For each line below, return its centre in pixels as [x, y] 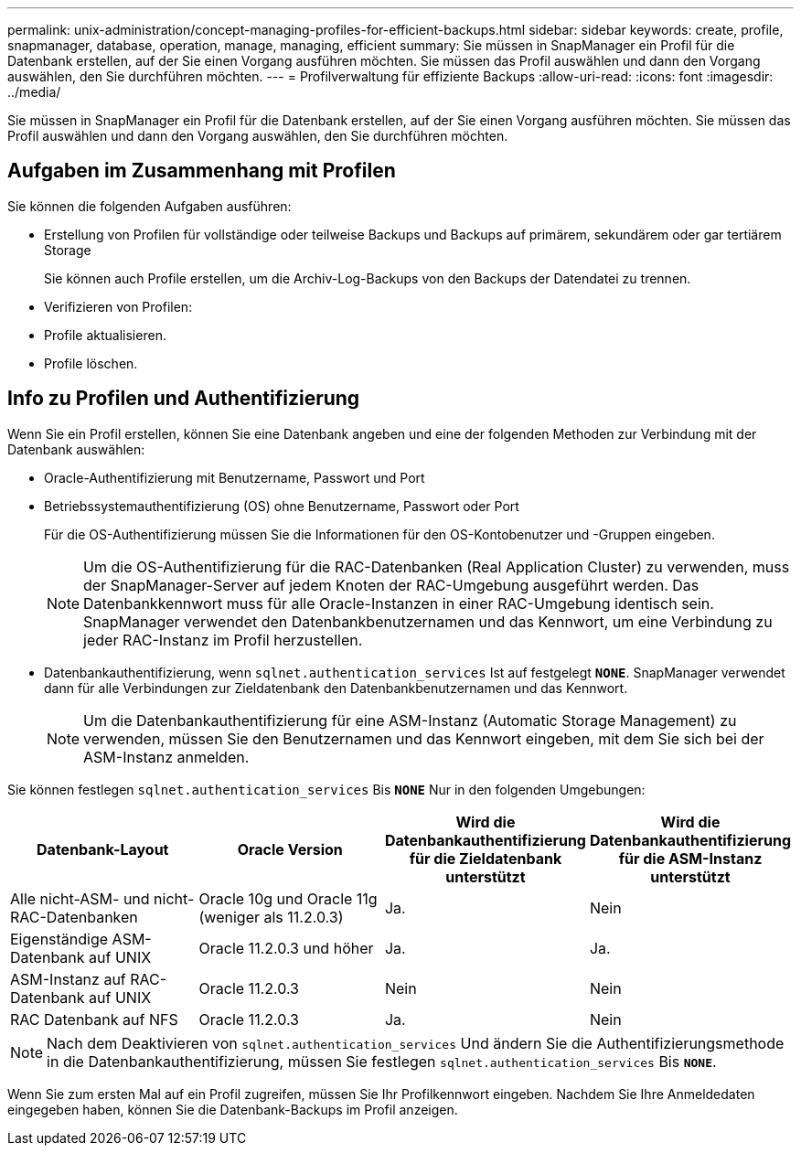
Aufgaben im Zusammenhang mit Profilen [202, 171]
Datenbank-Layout [103, 849]
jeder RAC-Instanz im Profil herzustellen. [223, 640]
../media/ [34, 92]
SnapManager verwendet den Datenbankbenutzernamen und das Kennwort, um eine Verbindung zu [428, 621]
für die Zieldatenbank [486, 858]
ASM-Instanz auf [68, 979]
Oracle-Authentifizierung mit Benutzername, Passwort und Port [235, 477]
